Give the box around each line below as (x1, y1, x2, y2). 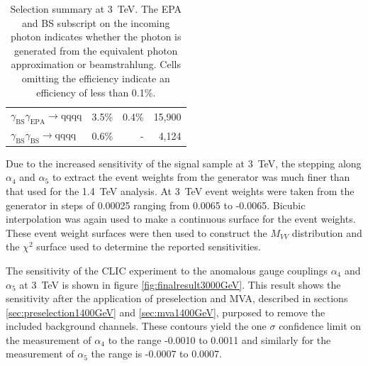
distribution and (291, 225, 362, 240)
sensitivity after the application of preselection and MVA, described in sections (6, 291, 348, 306)
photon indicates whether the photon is (10, 29, 182, 44)
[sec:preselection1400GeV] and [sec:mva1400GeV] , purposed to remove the (6, 304, 325, 319)
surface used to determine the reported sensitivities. (36, 239, 261, 254)
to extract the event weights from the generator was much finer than (52, 170, 350, 184)
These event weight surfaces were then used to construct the (6, 225, 267, 240)
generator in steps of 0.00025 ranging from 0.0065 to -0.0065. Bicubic (6, 197, 306, 212)
